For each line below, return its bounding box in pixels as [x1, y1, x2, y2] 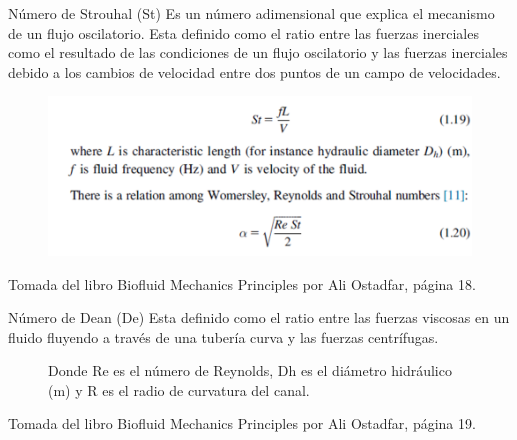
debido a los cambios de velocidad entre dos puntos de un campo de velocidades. [8, 61, 501, 82]
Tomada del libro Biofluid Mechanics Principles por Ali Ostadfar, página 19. [8, 413, 476, 434]
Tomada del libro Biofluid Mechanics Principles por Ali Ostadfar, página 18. [8, 273, 476, 294]
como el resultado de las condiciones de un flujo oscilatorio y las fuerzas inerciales [8, 42, 508, 63]
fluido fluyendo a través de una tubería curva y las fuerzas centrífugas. [8, 326, 439, 347]
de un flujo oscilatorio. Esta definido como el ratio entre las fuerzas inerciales [8, 22, 479, 43]
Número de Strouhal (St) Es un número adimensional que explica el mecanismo [8, 3, 495, 23]
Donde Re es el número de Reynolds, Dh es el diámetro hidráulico [48, 360, 452, 381]
